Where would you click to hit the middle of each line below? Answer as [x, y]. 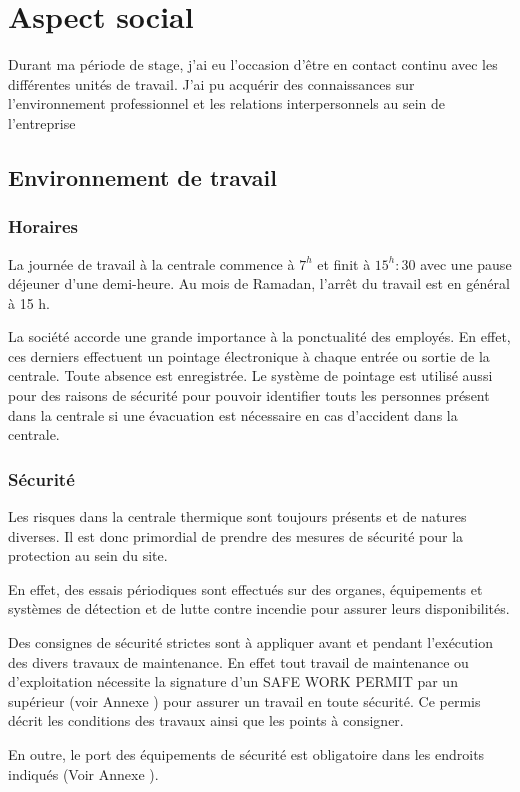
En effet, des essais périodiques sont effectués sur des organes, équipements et [245, 588]
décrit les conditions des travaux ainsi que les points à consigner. [206, 720]
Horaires [43, 226]
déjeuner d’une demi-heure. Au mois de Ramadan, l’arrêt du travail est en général [259, 283]
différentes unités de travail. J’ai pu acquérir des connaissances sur [211, 83]
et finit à [344, 263]
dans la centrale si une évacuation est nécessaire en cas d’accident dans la [233, 414]
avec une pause [466, 263]
